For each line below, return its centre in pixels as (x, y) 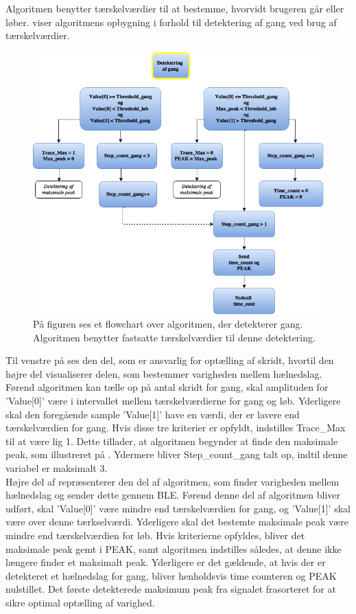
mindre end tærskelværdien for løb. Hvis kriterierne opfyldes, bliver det (155, 535)
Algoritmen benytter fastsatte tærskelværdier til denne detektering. (174, 337)
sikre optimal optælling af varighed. (80, 602)
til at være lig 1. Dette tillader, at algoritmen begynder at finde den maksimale (172, 441)
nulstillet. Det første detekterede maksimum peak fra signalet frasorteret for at (171, 589)
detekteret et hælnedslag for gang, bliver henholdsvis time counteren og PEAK (171, 575)
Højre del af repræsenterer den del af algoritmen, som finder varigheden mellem (173, 481)
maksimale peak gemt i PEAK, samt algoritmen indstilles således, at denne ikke (174, 548)
